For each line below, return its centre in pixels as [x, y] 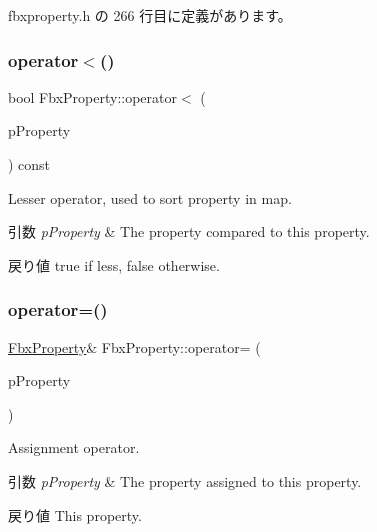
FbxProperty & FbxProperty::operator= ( [134, 346]
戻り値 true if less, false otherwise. [114, 264]
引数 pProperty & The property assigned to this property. [185, 480]
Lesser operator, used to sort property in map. [150, 197]
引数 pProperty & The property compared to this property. [189, 231]
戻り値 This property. [75, 514]
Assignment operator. [74, 447]
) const [29, 164]
